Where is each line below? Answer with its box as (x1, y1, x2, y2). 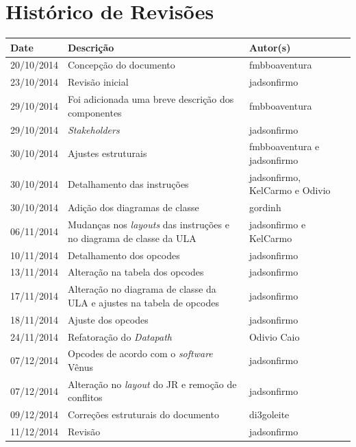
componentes (68, 105, 122, 119)
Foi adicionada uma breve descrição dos (68, 92, 234, 106)
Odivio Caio (249, 329, 300, 343)
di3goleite (249, 407, 290, 422)
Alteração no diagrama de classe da (68, 282, 216, 296)
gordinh (249, 200, 281, 215)
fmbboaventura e (249, 139, 320, 154)
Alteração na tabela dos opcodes (68, 265, 204, 279)
